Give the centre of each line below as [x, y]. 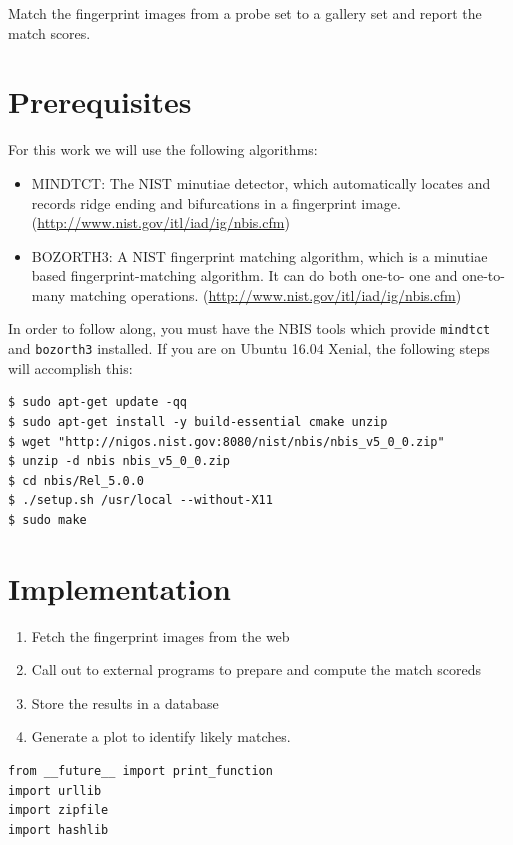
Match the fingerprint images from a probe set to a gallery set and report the [245, 13]
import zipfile [58, 810]
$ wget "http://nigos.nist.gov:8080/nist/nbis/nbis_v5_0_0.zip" [226, 441]
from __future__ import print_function [140, 771]
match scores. [49, 32]
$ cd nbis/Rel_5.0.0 [76, 480]
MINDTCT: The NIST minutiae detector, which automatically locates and [261, 182]
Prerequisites [100, 101]
